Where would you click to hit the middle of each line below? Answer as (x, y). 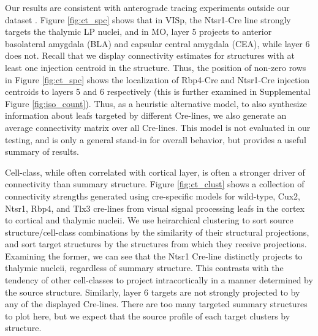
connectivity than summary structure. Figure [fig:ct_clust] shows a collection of (155, 184)
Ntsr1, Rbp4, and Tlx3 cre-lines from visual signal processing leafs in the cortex (155, 208)
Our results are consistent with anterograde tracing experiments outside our (147, 7)
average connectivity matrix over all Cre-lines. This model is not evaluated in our (158, 127)
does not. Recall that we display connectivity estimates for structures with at (150, 55)
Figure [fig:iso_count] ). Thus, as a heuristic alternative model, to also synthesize (156, 103)
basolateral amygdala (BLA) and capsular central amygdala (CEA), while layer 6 (157, 43)
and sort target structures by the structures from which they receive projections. (156, 244)
